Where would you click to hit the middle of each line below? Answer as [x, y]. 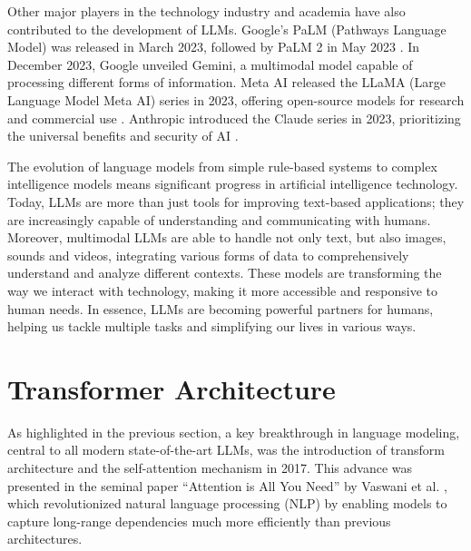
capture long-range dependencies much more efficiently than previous [199, 521]
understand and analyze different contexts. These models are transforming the [225, 273]
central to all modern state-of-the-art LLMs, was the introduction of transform [226, 450]
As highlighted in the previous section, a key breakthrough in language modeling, [234, 432]
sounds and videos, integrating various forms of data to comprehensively [208, 255]
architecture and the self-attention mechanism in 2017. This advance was [210, 467]
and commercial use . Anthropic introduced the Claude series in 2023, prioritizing [234, 118]
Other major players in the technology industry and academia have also [206, 11]
